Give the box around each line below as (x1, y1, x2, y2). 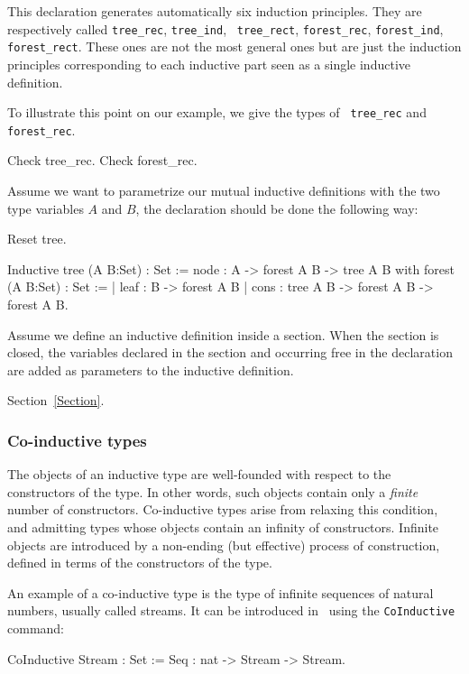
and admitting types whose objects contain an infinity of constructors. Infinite (7, 517, 439, 536)
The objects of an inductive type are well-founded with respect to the (7, 465, 391, 484)
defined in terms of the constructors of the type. (7, 553, 272, 572)
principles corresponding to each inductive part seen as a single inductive (7, 54, 410, 73)
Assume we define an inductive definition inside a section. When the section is (7, 325, 439, 344)
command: (7, 618, 64, 637)
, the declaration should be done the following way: (135, 199, 418, 217)
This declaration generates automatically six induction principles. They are (7, 2, 422, 20)
